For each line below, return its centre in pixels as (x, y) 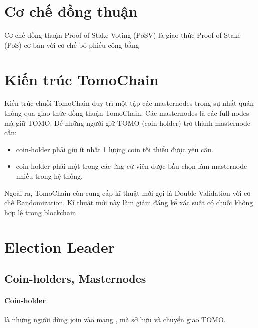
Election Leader (60, 247)
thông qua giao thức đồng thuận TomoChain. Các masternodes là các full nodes (127, 113)
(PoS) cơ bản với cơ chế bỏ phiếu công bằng (72, 44)
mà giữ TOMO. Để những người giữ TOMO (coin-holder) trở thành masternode (127, 122)
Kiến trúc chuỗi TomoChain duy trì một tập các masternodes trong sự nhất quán (129, 103)
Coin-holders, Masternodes (75, 279)
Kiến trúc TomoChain (81, 79)
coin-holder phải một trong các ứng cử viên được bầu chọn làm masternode (132, 166)
